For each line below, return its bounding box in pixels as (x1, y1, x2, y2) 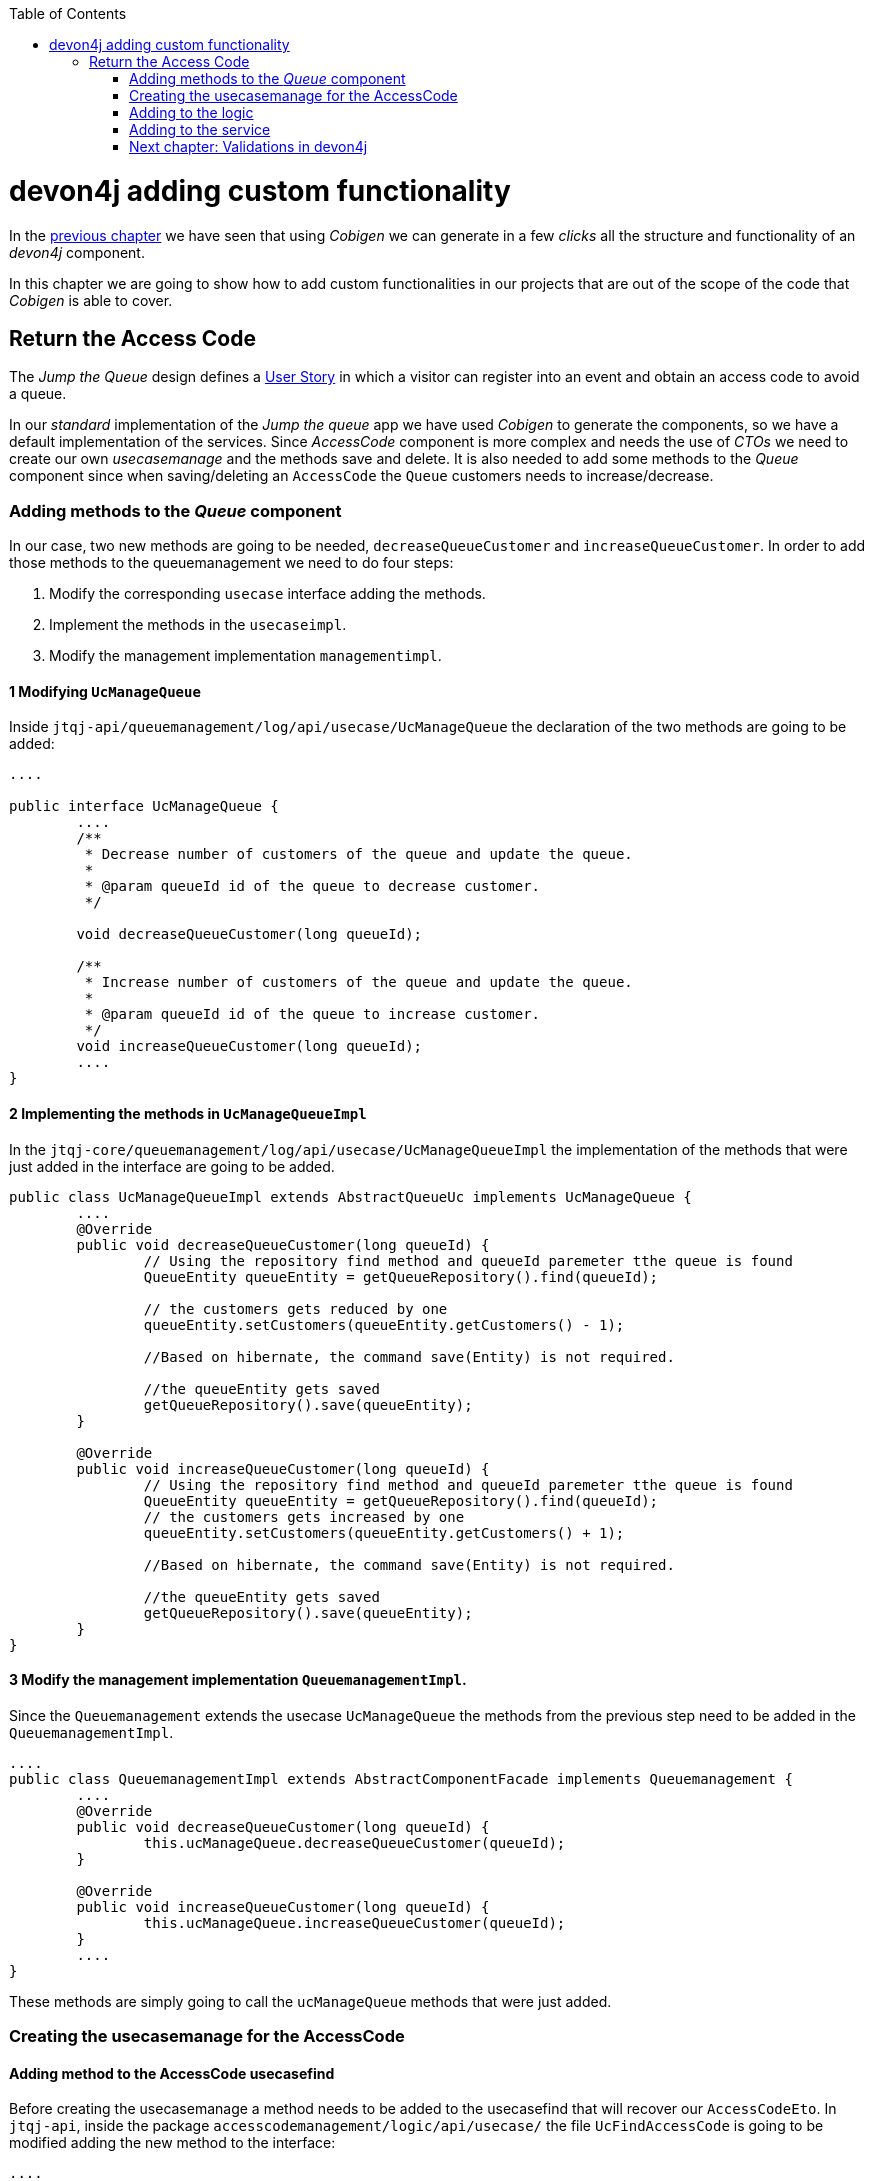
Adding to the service (129, 121, 271, 138)
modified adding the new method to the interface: (9, 2134, 336, 2152)
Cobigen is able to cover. (9, 291, 173, 309)
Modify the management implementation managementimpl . (49, 647, 442, 665)
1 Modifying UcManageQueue (9, 682, 201, 700)
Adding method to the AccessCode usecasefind (9, 2064, 335, 2082)
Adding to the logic (129, 104, 254, 121)
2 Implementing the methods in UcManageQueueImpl (9, 1104, 367, 1122)
